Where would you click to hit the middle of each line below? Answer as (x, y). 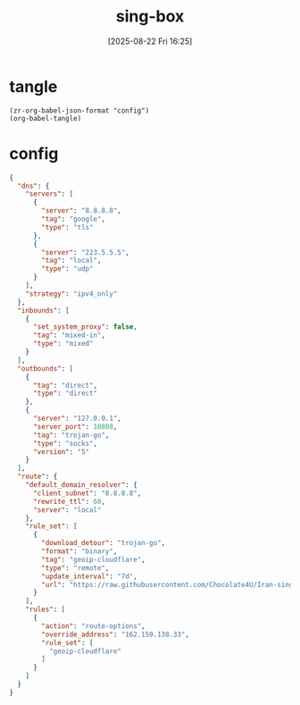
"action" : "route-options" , (93, 626)
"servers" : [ (50, 194)
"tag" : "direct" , (65, 385)
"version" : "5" (61, 452)
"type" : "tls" (67, 227)
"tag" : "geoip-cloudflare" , (93, 559)
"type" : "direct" (65, 394)
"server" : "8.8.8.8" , (82, 211)
